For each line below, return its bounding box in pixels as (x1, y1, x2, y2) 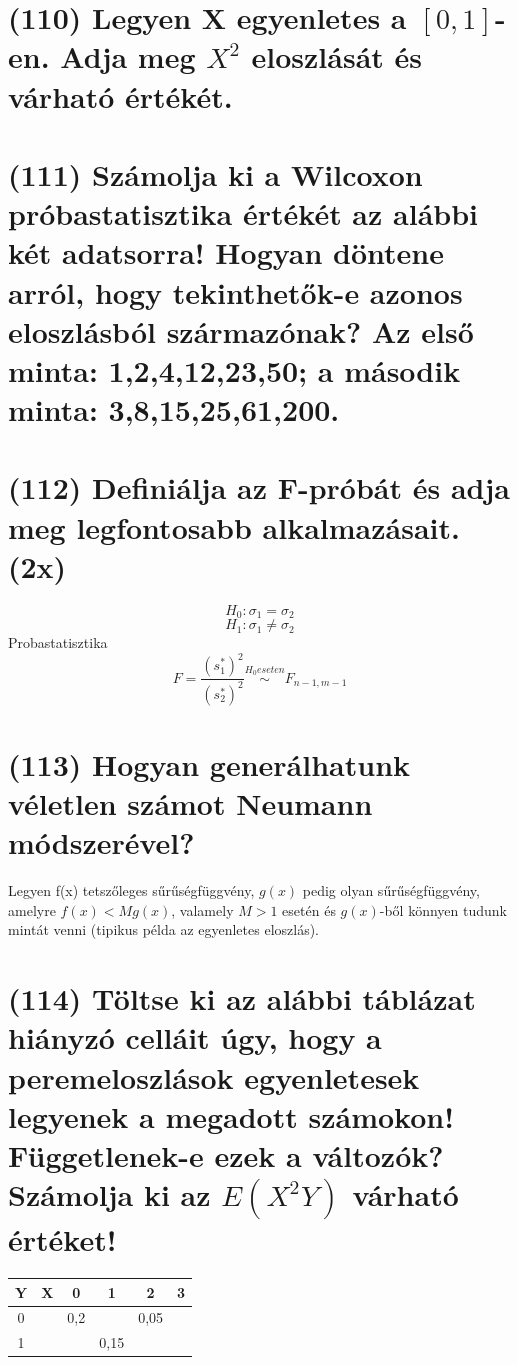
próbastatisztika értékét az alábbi (8, 193, 479, 234)
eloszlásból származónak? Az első (8, 310, 474, 351)
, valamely (171, 899, 234, 920)
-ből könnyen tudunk (379, 899, 507, 920)
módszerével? (8, 822, 195, 863)
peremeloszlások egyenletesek (8, 1056, 420, 1097)
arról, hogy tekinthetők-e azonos (8, 271, 463, 312)
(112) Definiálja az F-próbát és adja (8, 467, 510, 508)
